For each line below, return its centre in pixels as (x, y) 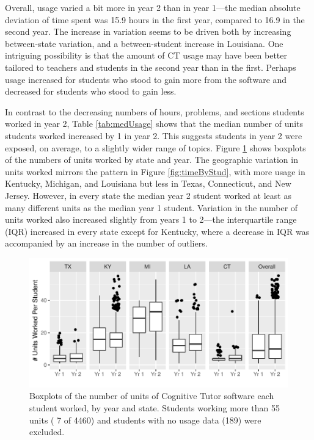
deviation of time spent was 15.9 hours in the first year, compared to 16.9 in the (155, 19)
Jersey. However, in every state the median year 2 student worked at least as (148, 195)
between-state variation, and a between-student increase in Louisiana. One (144, 43)
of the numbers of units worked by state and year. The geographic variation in (152, 160)
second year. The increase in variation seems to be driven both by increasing (148, 31)
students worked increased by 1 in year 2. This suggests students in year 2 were (154, 135)
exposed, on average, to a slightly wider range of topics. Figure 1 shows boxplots (155, 147)
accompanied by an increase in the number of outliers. (106, 243)
